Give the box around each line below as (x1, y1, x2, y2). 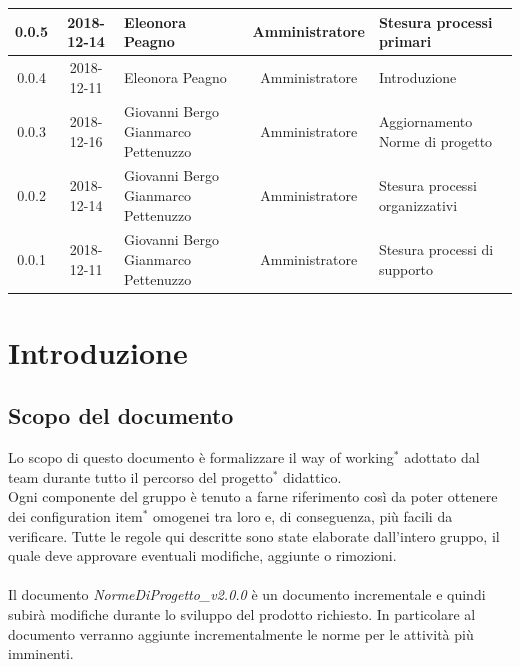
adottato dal (404, 447, 480, 468)
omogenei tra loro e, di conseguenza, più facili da (152, 506, 453, 527)
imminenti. (8, 643, 74, 664)
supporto (378, 258, 434, 279)
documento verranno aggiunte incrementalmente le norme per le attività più (8, 623, 474, 644)
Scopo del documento (8, 400, 234, 431)
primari (378, 31, 432, 52)
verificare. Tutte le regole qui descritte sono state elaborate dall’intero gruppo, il (8, 525, 500, 546)
